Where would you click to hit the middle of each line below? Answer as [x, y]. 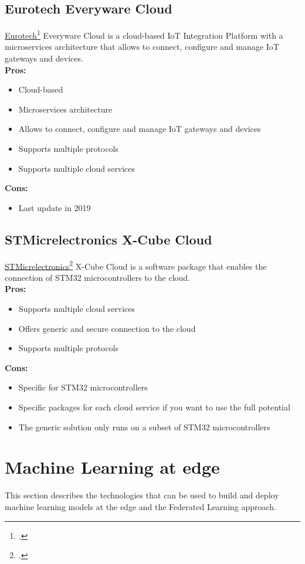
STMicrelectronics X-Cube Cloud [109, 239]
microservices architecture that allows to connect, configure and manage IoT [142, 47]
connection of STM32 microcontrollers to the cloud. [97, 277]
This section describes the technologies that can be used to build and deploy [142, 495]
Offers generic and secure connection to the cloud [107, 328]
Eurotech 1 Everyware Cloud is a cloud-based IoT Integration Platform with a [144, 34]
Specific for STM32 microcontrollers [83, 387]
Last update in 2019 [55, 207]
